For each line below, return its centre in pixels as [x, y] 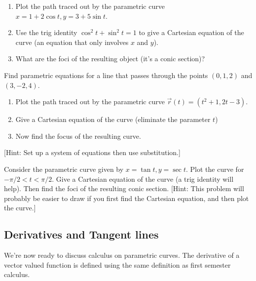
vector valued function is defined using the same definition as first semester [117, 264]
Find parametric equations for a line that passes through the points [106, 75]
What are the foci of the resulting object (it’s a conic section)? [110, 59]
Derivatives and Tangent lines [81, 234]
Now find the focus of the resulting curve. [78, 136]
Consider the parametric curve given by [64, 169]
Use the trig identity [46, 32]
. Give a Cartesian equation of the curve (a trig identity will [143, 179]
